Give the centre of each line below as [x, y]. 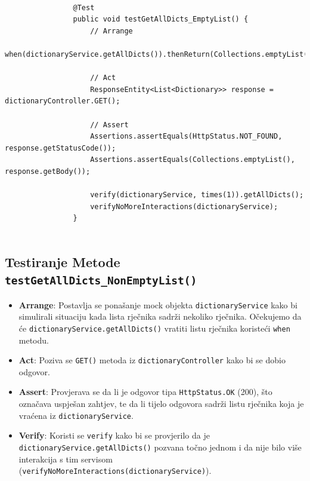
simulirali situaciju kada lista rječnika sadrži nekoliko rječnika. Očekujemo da [160, 316]
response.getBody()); [48, 171]
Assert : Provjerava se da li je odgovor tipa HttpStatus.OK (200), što [145, 392]
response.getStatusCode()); [61, 148]
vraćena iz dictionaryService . [76, 415]
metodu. [34, 340]
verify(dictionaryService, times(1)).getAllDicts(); [197, 195]
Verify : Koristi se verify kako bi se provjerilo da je [114, 435]
